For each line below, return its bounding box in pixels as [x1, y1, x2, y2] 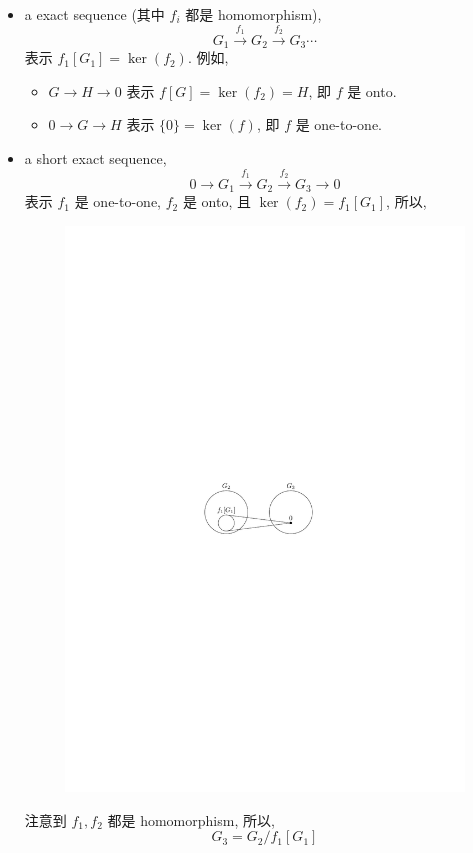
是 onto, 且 [182, 191, 251, 212]
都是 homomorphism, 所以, [107, 809, 275, 830]
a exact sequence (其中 [24, 4, 165, 24]
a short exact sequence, [24, 148, 167, 169]
